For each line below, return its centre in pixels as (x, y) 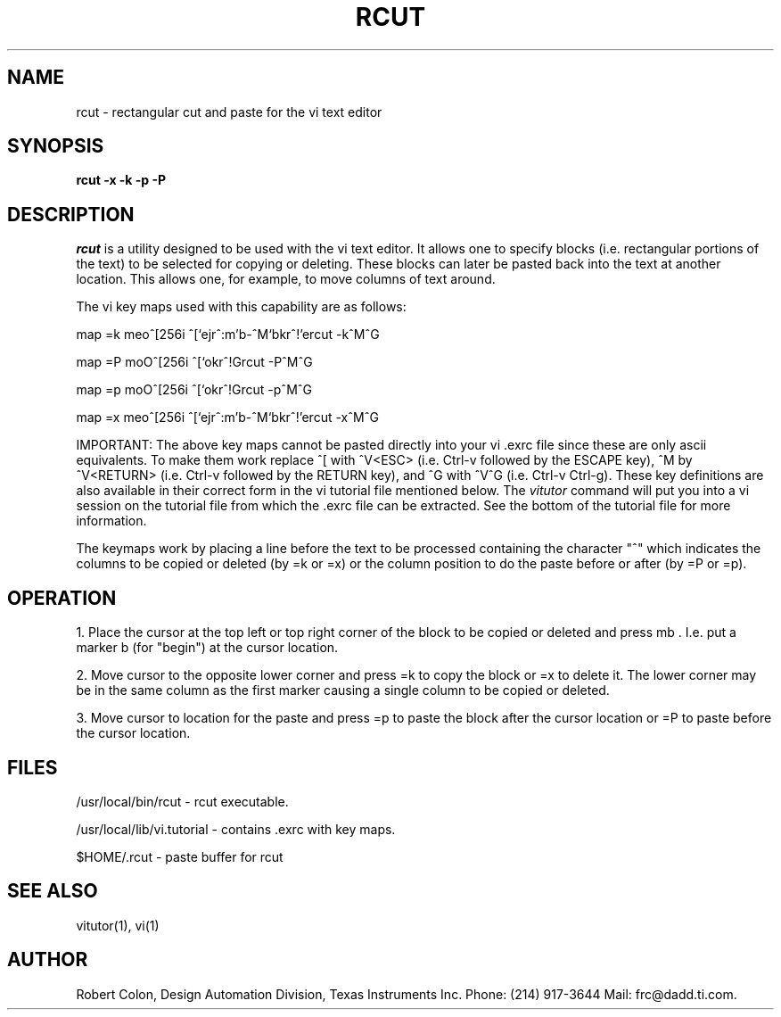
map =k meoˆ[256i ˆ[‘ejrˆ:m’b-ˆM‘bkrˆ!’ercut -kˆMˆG (228, 335)
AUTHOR (48, 960)
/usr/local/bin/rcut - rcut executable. (182, 801)
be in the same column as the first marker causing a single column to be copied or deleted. (343, 690)
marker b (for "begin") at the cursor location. (207, 648)
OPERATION (62, 598)
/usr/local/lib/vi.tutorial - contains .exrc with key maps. (236, 829)
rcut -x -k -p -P (121, 180)
